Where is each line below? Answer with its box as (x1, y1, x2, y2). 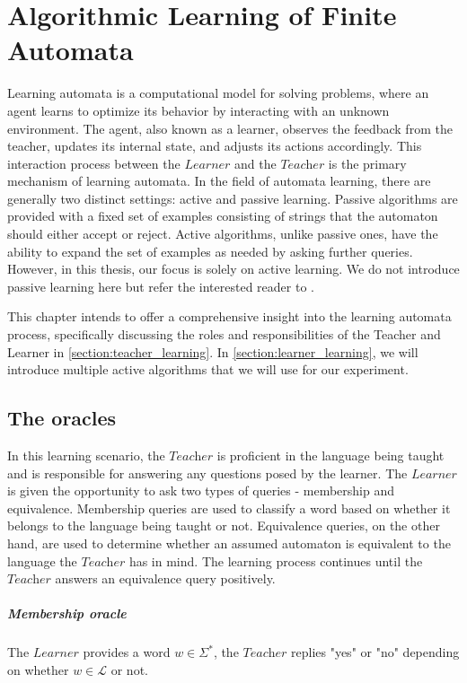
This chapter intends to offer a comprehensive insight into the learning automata (7, 307, 452, 326)
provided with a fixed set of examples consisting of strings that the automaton (7, 206, 438, 225)
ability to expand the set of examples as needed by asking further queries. (7, 241, 413, 260)
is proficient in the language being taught (216, 446, 445, 465)
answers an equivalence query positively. (55, 569, 276, 588)
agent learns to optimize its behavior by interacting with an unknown (7, 101, 390, 119)
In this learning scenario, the (7, 446, 165, 465)
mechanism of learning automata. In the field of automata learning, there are (7, 171, 431, 190)
